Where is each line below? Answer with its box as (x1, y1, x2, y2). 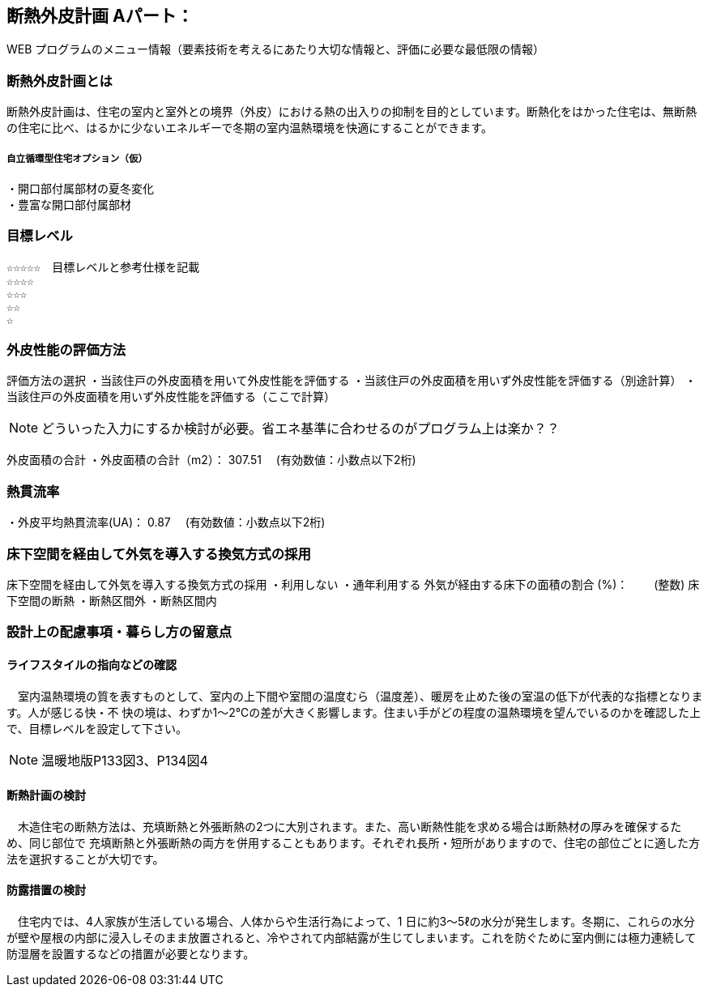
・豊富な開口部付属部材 (6, 198, 131, 211)
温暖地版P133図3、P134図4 (41, 752, 208, 769)
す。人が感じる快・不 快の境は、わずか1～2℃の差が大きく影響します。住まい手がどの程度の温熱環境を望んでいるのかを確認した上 (6, 705, 702, 719)
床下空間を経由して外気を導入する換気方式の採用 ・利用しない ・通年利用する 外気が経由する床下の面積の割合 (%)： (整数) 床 (6, 577, 700, 591)
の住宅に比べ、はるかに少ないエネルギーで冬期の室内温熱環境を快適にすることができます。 (6, 121, 493, 135)
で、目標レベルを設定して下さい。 (6, 721, 188, 735)
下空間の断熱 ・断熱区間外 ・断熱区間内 (6, 593, 217, 607)
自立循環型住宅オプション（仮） (6, 152, 148, 164)
